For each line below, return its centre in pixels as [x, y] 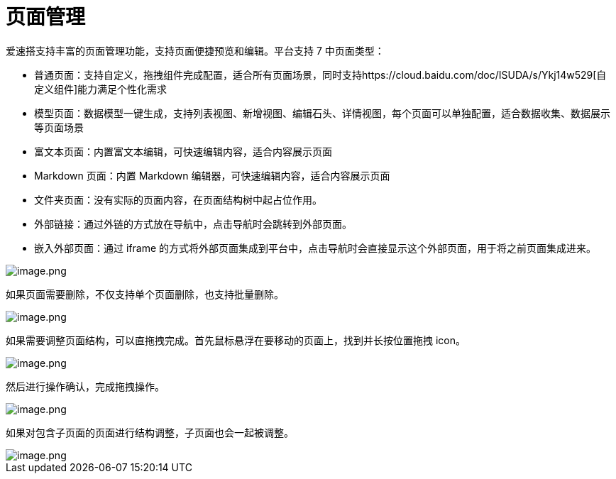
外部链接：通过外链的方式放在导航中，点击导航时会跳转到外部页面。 [193, 224]
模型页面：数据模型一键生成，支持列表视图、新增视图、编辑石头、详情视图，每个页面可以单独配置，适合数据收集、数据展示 [322, 113]
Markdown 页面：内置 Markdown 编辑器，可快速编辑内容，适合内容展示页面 [212, 175]
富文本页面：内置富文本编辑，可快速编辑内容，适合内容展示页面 [183, 151]
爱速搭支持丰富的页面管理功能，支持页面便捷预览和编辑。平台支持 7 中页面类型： [195, 50]
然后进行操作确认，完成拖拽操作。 [85, 386]
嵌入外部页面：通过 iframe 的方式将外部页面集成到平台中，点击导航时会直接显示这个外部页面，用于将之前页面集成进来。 [315, 248]
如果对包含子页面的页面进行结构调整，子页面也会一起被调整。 [150, 432]
